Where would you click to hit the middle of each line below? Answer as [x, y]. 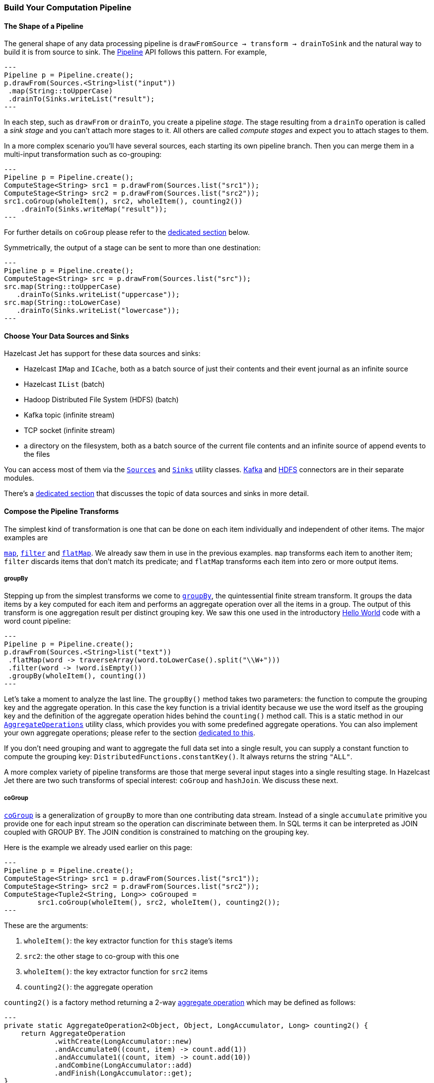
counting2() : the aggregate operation [88, 987]
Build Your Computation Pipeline [68, 7]
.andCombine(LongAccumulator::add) [123, 1065]
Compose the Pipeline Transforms [62, 511]
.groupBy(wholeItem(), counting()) [77, 676]
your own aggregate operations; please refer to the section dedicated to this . [130, 733]
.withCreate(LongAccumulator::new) [123, 1042]
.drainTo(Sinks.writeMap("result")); [94, 209]
